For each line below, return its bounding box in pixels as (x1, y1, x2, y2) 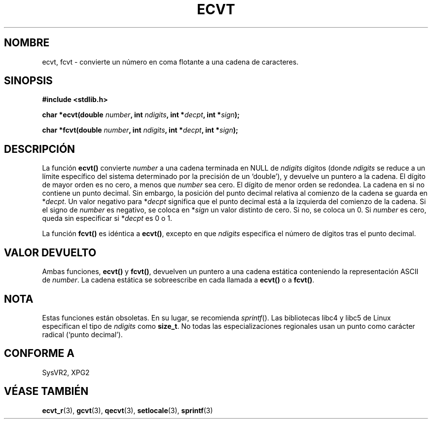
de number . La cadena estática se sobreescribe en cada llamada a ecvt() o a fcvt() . (42, 276, 315, 284)
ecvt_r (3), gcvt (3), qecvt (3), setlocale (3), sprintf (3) (42, 406, 213, 415)
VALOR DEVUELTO (4, 246, 97, 259)
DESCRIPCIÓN (4, 142, 75, 155)
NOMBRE (4, 36, 50, 49)
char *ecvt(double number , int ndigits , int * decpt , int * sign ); (42, 110, 240, 119)
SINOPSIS (4, 74, 53, 87)
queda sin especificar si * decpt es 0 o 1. (42, 214, 173, 223)
